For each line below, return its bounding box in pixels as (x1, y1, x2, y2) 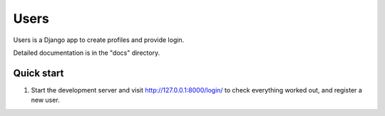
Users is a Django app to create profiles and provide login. (13, 36, 185, 44)
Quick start (13, 67, 64, 79)
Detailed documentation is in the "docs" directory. (13, 48, 160, 57)
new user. (31, 96, 60, 105)
